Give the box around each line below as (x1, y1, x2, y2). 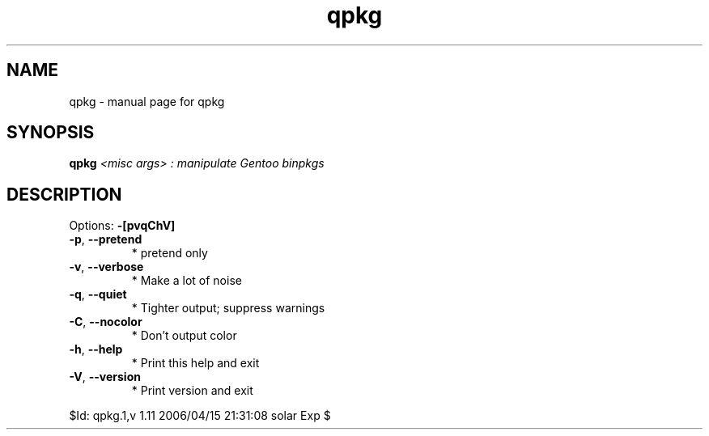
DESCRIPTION (6, 184, 122, 205)
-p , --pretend (69, 232, 142, 247)
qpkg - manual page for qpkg (69, 94, 225, 108)
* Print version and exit (131, 383, 253, 398)
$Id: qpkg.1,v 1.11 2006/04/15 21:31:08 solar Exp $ (69, 408, 331, 423)
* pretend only (131, 246, 208, 260)
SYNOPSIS (6, 122, 95, 143)
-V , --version (69, 370, 141, 384)
